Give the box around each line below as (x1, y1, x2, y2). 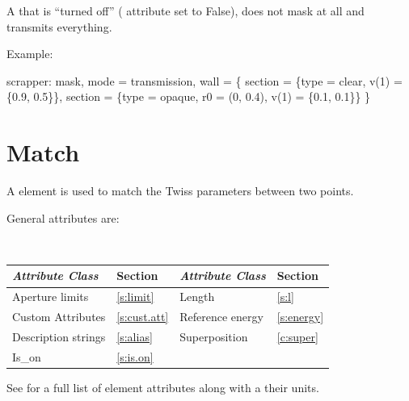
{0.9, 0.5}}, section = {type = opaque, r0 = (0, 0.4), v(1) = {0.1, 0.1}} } (6, 88, 371, 105)
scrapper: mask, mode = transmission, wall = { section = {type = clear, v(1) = (6, 72, 403, 89)
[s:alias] (116, 328, 153, 345)
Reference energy (179, 308, 264, 325)
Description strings (12, 328, 106, 345)
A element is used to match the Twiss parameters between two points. (6, 182, 354, 199)
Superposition (179, 328, 248, 345)
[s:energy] (276, 308, 324, 325)
